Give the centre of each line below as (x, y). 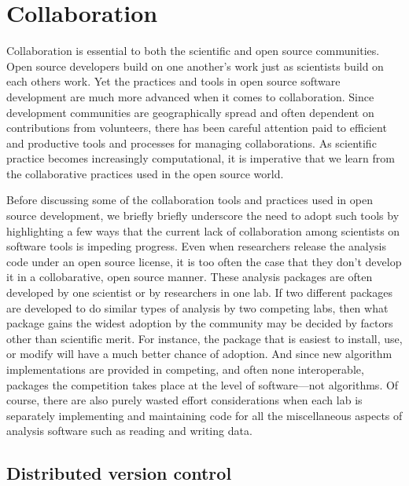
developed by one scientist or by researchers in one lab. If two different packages (199, 292)
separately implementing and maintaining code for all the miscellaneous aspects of (204, 415)
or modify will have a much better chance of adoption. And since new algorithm (199, 354)
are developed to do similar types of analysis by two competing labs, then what (197, 307)
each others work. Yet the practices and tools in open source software (173, 81)
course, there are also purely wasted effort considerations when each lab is (184, 400)
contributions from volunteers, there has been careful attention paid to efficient (197, 128)
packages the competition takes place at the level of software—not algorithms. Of (203, 384)
